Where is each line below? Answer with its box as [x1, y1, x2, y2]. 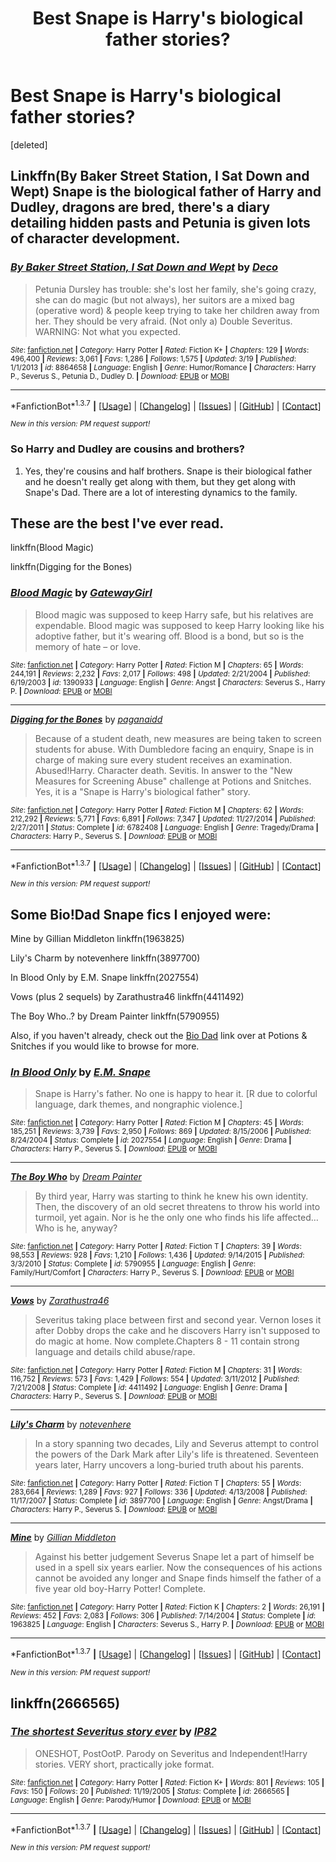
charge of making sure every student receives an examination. [34, 753, 293, 766]
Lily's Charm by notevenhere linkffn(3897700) [10, 952, 201, 964]
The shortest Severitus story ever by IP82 [10, 1725, 217, 1739]
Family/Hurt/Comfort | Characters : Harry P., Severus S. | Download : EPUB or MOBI [10, 1268, 295, 1278]
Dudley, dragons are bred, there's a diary [10, 199, 271, 216]
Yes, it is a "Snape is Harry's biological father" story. [34, 785, 251, 797]
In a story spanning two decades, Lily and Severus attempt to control [34, 1438, 319, 1450]
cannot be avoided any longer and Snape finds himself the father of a [34, 1572, 322, 1584]
